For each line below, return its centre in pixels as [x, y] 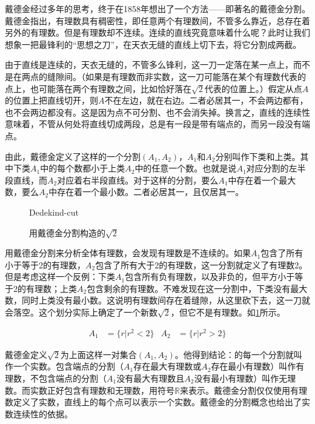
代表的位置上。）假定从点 [253, 88]
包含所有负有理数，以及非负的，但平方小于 [210, 277]
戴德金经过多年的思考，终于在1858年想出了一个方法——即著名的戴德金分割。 [157, 8]
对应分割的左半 [276, 168]
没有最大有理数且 [151, 378]
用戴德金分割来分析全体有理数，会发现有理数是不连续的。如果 [128, 253]
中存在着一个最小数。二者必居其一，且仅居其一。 [146, 192]
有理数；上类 [51, 288]
